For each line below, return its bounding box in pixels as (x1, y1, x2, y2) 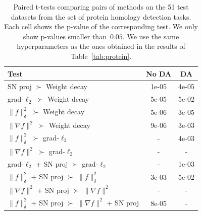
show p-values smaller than (23, 31, 107, 41)
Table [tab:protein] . (70, 50, 132, 61)
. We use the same (122, 31, 179, 41)
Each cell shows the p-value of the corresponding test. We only (4, 21, 198, 32)
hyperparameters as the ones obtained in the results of (17, 41, 185, 51)
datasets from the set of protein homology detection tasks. (11, 11, 191, 22)
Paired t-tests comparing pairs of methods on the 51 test (13, 2, 189, 12)
